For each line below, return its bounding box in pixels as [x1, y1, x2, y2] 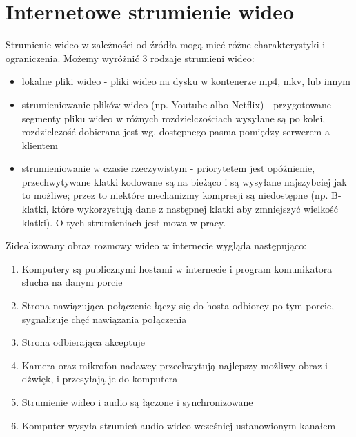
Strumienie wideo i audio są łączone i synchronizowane [21, 395, 253, 409]
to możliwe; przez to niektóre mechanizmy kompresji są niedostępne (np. [21, 188, 328, 202]
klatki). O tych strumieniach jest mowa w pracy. [21, 215, 226, 229]
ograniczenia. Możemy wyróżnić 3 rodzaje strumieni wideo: [6, 50, 255, 65]
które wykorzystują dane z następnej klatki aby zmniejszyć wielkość [52, 202, 338, 216]
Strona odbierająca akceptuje [21, 335, 146, 349]
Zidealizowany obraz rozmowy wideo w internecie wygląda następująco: [6, 238, 307, 253]
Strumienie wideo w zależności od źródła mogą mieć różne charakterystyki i [6, 37, 326, 52]
